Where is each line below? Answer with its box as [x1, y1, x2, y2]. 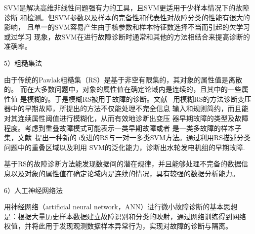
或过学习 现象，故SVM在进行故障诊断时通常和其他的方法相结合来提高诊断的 [4, 31, 250, 41]
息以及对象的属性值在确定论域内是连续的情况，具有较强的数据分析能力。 [4, 168, 239, 178]
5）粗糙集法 [4, 57, 42, 68]
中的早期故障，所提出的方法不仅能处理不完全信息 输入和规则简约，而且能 [10, 103, 249, 114]
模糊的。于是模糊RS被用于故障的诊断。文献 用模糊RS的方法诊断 [27, 93, 238, 104]
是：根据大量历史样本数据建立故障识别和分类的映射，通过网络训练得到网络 [4, 211, 246, 221]
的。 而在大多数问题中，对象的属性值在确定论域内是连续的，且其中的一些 [4, 84, 242, 94]
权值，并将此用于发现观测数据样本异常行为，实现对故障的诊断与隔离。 [4, 221, 232, 231]
